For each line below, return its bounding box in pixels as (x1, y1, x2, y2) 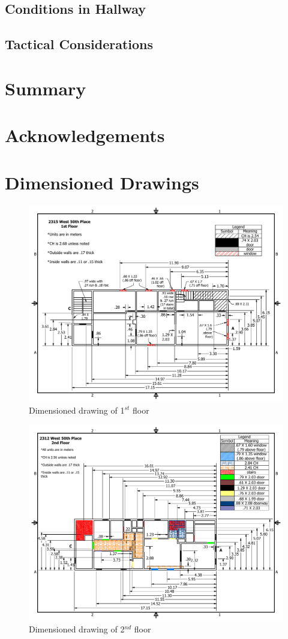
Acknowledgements (5, 123, 165, 147)
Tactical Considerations (5, 35, 154, 53)
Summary (5, 76, 86, 100)
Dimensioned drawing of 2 (29, 623, 125, 635)
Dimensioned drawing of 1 (29, 403, 125, 416)
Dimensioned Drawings (5, 170, 199, 194)
